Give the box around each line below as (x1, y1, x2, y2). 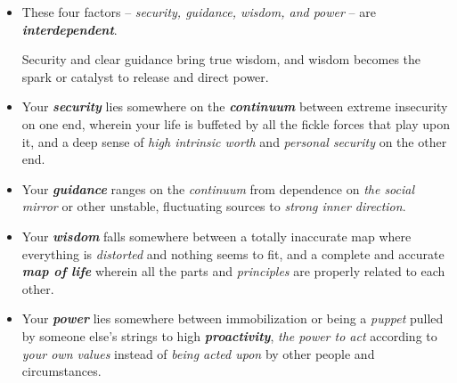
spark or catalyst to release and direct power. (21, 67, 269, 86)
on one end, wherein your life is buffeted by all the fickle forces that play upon (21, 114, 450, 133)
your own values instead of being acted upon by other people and (21, 344, 375, 363)
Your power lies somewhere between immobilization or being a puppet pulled (21, 309, 444, 328)
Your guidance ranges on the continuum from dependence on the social (21, 179, 415, 198)
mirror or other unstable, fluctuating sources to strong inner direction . (21, 197, 406, 216)
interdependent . (21, 20, 118, 38)
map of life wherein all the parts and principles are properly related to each (21, 262, 445, 281)
